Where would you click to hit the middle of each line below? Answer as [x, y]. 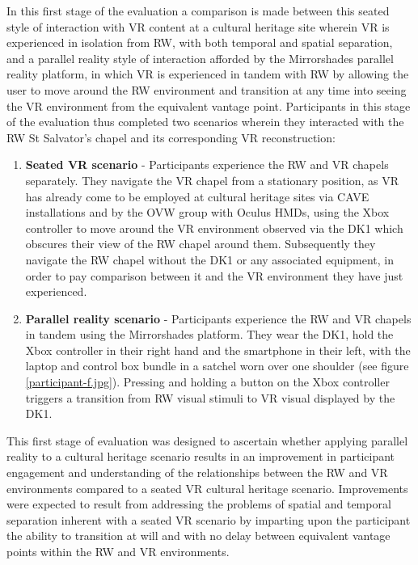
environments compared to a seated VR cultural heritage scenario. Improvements [207, 488]
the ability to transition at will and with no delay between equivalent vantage [198, 535]
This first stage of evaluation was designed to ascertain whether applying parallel [207, 440]
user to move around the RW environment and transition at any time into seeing [207, 89]
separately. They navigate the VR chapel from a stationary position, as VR [212, 180]
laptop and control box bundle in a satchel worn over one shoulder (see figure [217, 366]
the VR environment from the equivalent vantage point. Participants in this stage [209, 105]
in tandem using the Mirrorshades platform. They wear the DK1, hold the [209, 334]
